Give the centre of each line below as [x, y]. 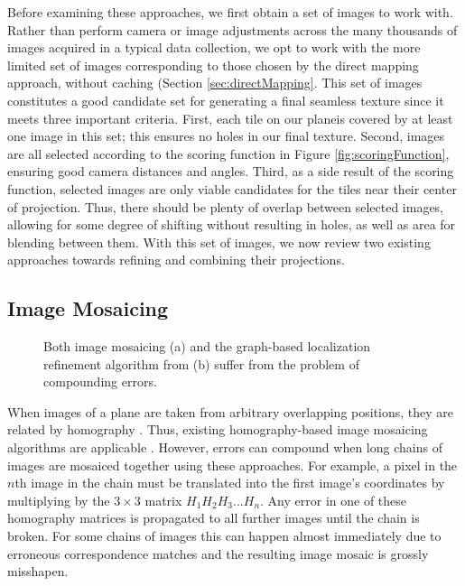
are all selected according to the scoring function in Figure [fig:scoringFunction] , [228, 153]
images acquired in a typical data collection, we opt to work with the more [214, 47]
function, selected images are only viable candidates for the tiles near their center [232, 188]
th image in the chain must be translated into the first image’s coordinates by [230, 483]
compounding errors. [100, 381]
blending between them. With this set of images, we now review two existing [219, 242]
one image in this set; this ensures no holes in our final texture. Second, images [226, 136]
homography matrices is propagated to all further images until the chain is [214, 518]
